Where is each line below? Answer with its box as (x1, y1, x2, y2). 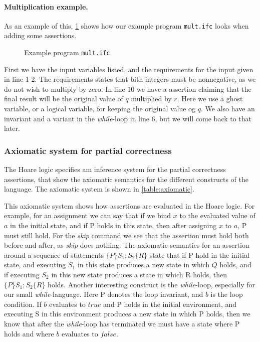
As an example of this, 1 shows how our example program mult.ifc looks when (4, 20, 249, 31)
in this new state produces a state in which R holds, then (51, 269, 227, 280)
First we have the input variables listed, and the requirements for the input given (4, 64, 253, 74)
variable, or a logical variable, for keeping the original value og (4, 103, 196, 114)
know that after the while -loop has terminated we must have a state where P (4, 318, 240, 328)
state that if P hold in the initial (149, 249, 249, 260)
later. (4, 123, 20, 133)
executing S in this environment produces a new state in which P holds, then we (4, 308, 250, 319)
